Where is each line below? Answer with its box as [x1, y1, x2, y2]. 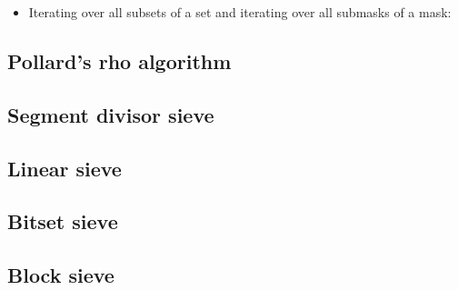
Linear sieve [7, 154, 122, 182]
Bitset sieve [7, 207, 118, 235]
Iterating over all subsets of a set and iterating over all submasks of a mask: [28, 3, 452, 21]
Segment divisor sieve [7, 100, 214, 128]
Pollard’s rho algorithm [7, 46, 232, 75]
